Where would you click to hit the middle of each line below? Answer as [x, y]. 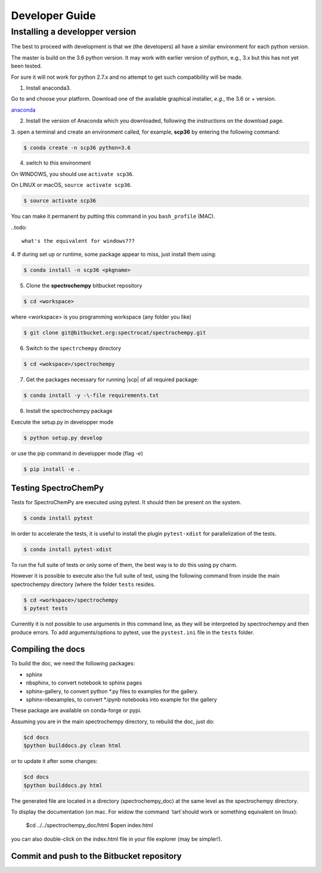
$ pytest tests [46, 608]
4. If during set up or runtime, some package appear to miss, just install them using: [114, 254]
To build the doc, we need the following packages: [73, 664]
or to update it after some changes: [54, 761]
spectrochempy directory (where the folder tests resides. [83, 584]
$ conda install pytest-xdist [68, 550]
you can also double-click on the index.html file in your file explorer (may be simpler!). [117, 839]
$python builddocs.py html [63, 785]
